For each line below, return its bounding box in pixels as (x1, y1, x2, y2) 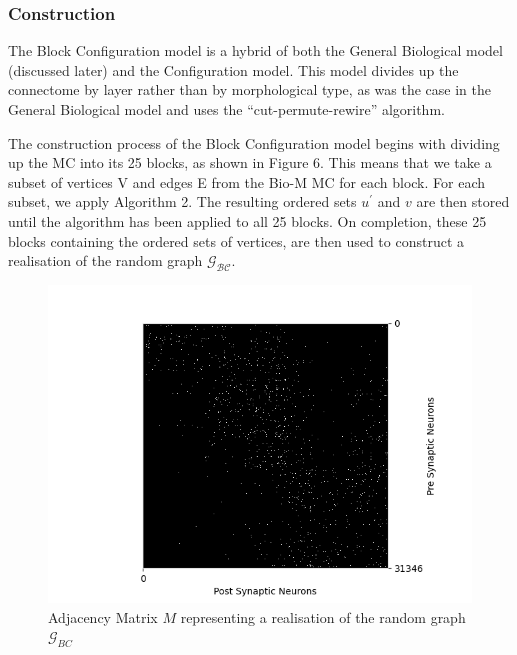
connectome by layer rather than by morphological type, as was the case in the (8, 79, 491, 100)
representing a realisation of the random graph (180, 606, 466, 627)
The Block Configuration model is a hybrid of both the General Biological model (8, 40, 503, 61)
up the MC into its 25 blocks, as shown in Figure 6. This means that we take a (8, 152, 492, 173)
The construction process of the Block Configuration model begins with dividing (8, 132, 500, 153)
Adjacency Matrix (48, 606, 158, 627)
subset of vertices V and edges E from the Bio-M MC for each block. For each (8, 171, 485, 192)
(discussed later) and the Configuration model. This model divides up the (8, 59, 459, 80)
